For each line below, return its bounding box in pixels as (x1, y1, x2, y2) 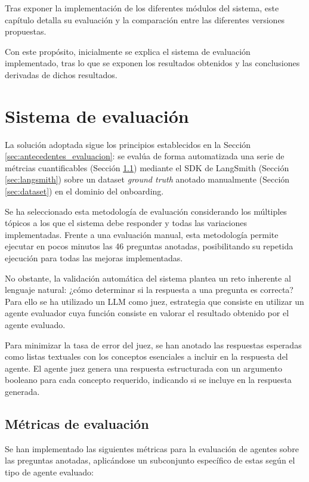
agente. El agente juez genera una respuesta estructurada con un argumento (5, 361, 282, 374)
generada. (5, 385, 40, 397)
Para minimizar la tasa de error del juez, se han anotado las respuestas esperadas (5, 338, 302, 351)
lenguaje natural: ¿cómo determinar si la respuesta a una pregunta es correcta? (5, 283, 293, 296)
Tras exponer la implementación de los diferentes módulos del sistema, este (5, 2, 279, 14)
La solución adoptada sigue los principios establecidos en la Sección (5, 138, 251, 150)
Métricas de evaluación (5, 414, 149, 432)
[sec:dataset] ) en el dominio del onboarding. (5, 185, 164, 197)
